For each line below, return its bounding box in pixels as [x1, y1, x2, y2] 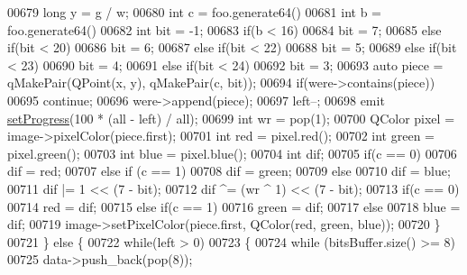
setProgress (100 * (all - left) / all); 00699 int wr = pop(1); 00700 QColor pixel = [7, 108, 455, 127]
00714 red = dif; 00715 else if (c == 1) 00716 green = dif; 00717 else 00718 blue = [7, 197, 461, 215]
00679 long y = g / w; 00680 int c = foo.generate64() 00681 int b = [7, 3, 381, 21]
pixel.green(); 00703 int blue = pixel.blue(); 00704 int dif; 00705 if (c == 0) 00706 [7, 143, 457, 162]
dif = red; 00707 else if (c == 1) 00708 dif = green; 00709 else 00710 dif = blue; [7, 161, 451, 180]
